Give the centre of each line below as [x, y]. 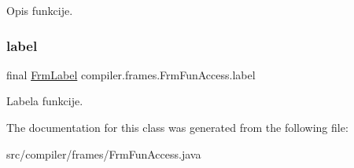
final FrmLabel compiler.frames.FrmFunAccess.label [131, 74]
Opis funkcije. [40, 10]
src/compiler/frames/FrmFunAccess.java [104, 153]
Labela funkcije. [45, 101]
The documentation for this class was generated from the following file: [177, 127]
